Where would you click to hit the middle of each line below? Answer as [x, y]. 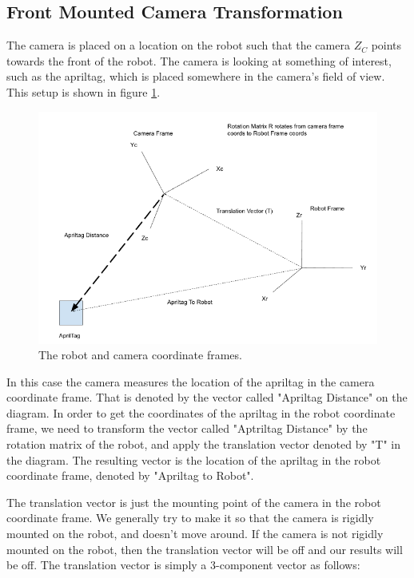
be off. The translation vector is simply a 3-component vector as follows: [183, 565]
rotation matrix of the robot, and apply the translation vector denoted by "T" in [204, 444]
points [386, 45]
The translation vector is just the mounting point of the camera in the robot [194, 502]
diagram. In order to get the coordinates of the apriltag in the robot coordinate [201, 412]
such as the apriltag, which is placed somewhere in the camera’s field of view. [196, 76]
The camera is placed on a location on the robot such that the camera [178, 45]
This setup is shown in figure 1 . [84, 91]
